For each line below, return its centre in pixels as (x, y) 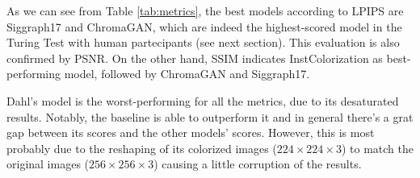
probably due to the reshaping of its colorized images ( (142, 148)
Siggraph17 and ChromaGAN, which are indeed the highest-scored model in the (204, 26)
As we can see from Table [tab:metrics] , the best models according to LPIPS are (205, 10)
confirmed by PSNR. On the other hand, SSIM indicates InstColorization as (195, 58)
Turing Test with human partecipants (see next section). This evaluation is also (203, 42)
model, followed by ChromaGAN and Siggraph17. (187, 74)
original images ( (48, 164)
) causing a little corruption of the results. (258, 164)
